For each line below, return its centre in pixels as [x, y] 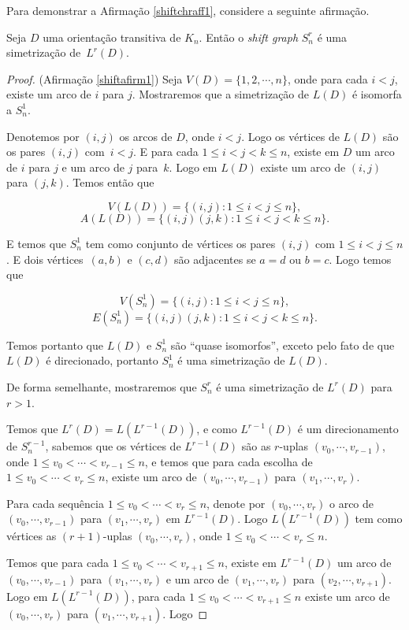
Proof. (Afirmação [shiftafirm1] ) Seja [95, 78]
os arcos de [146, 136]
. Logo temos [360, 259]
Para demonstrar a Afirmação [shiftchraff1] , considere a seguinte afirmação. [188, 10]
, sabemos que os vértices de [113, 446]
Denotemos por [43, 136]
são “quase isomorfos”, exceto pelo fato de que [283, 345]
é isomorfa [377, 94]
